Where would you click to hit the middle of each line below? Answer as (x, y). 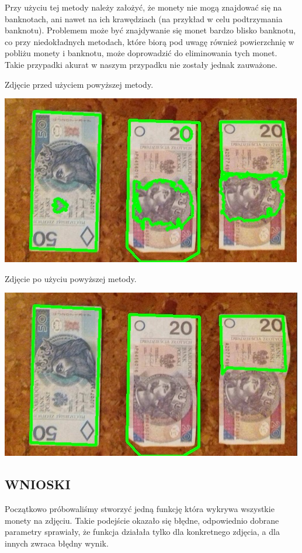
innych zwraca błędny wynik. (57, 543)
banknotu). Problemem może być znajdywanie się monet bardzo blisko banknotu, (150, 30)
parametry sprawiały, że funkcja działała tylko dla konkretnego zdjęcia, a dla (142, 532)
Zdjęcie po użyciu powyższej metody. (71, 278)
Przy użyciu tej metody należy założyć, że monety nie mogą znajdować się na (143, 7)
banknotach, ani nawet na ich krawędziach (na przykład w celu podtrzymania (144, 18)
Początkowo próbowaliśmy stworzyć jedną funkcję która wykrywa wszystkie (140, 509)
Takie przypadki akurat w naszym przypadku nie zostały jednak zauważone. (141, 64)
